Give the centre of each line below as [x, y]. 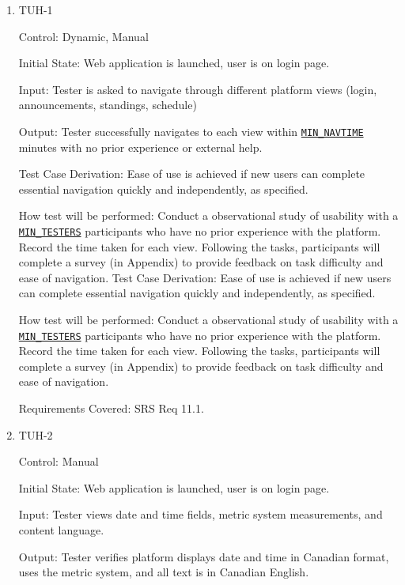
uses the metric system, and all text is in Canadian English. [164, 572]
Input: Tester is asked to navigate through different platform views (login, [198, 89]
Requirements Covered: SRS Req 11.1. [111, 408]
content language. [61, 530]
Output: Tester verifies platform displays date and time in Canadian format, [204, 556]
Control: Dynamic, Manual [83, 36]
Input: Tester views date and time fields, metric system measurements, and [201, 514]
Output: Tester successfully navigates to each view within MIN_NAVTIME [191, 131]
